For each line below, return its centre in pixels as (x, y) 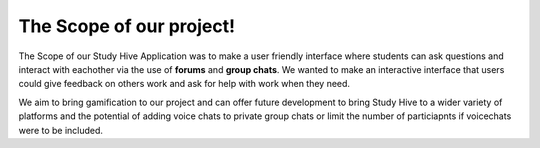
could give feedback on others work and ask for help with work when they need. (184, 84)
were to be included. (61, 130)
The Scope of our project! (126, 26)
